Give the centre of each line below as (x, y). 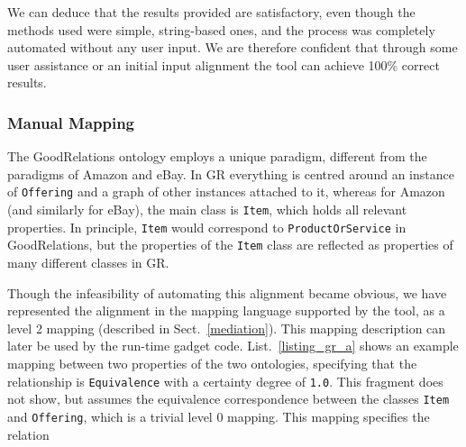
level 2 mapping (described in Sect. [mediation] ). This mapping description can (227, 328)
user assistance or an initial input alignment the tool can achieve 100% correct (224, 64)
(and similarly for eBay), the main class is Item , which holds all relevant (207, 210)
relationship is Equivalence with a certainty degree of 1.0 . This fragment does (225, 381)
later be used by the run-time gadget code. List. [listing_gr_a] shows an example (233, 346)
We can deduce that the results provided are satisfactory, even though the (211, 12)
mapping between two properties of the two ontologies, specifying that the (212, 363)
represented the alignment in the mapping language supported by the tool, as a (226, 310)
